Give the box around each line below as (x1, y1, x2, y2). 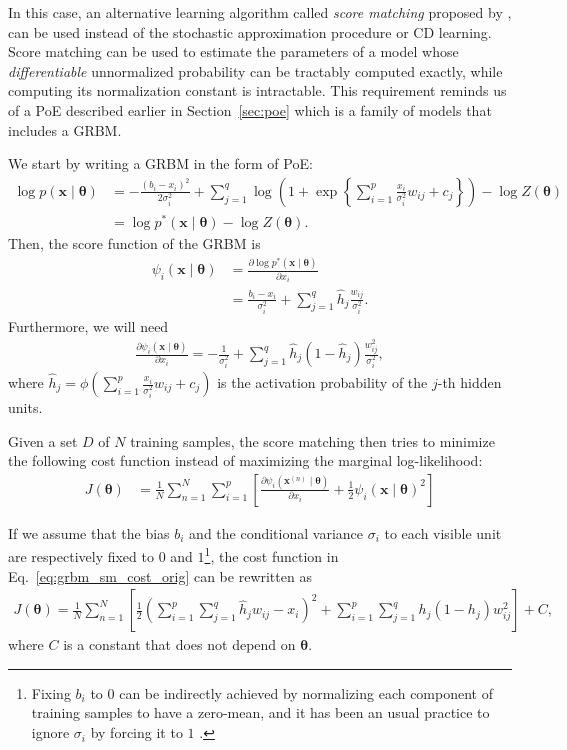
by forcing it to (90, 722, 183, 743)
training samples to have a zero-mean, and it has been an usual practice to (31, 702, 490, 723)
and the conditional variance (189, 522, 363, 543)
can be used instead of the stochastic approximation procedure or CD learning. (8, 21, 492, 42)
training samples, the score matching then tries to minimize (130, 430, 495, 451)
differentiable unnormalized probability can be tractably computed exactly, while (8, 60, 503, 81)
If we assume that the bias (8, 522, 170, 543)
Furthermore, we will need (8, 315, 169, 336)
